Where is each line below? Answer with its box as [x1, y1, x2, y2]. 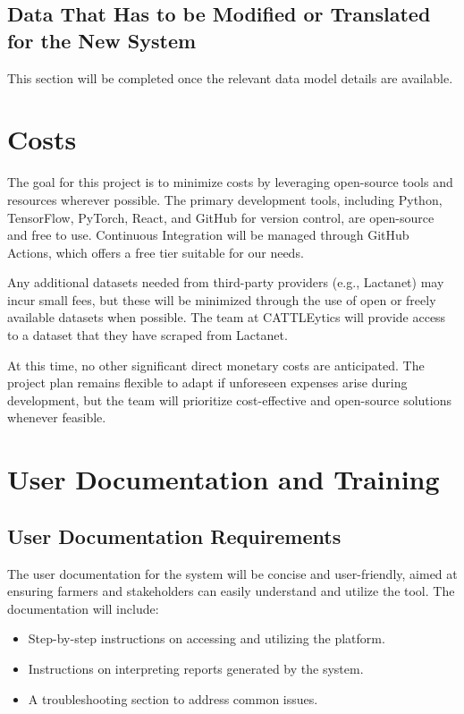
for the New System [7, 26, 197, 54]
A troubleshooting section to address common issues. [28, 689, 318, 708]
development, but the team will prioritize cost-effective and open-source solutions [7, 390, 451, 409]
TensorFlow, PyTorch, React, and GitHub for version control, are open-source [7, 208, 434, 226]
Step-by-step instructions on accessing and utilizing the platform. [28, 629, 385, 648]
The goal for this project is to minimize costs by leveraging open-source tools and [7, 173, 453, 191]
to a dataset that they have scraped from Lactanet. [7, 326, 288, 344]
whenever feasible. [7, 408, 106, 427]
